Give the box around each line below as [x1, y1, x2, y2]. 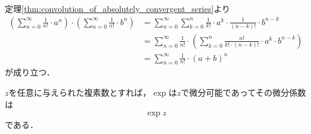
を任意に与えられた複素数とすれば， [8, 86, 152, 98]
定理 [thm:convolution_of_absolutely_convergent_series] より [5, 2, 231, 14]
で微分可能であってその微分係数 [180, 86, 306, 98]
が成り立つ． [5, 66, 55, 78]
